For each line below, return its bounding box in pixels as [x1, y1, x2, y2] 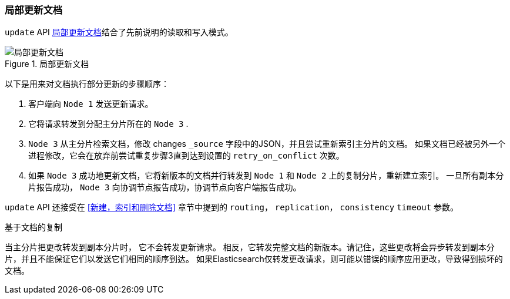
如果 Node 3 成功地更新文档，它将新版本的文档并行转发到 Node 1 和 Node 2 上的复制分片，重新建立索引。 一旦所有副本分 [28, 170, 504, 181]
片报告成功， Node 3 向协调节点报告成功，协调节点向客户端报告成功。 [28, 182, 301, 193]
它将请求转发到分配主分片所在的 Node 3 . [28, 119, 189, 129]
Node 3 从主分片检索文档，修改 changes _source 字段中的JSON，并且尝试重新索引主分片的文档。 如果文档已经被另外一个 [28, 139, 506, 149]
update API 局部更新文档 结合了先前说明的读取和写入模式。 [5, 27, 233, 38]
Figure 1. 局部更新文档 [5, 59, 89, 69]
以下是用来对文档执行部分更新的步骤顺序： [5, 79, 169, 89]
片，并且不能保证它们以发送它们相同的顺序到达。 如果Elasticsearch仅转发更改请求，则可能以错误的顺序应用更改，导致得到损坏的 [5, 254, 503, 264]
